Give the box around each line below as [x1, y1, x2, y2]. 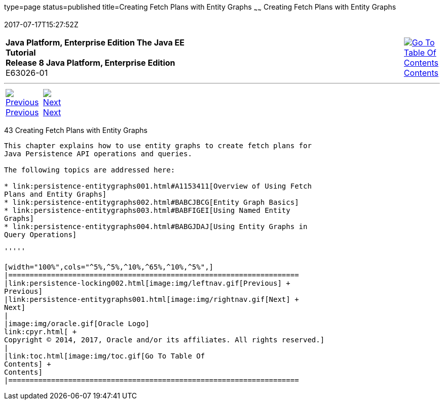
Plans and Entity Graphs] [4, 190, 107, 198]
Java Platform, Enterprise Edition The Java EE [6, 37, 184, 48]
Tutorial [6, 47, 36, 58]
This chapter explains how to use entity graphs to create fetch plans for [4, 141, 312, 150]
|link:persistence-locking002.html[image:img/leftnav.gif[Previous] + [4, 279, 290, 287]
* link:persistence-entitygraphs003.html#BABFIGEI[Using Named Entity [4, 206, 290, 214]
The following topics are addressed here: [4, 165, 175, 174]
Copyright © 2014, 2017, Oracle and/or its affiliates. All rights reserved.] [4, 335, 325, 344]
